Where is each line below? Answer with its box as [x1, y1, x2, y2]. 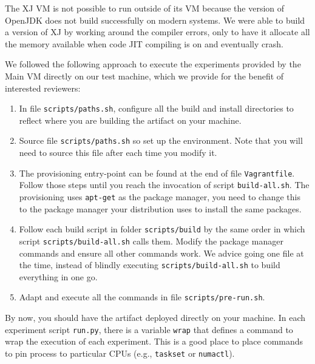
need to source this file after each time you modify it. [19, 146, 217, 159]
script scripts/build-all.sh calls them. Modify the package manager [19, 234, 283, 247]
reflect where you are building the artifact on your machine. [19, 113, 242, 126]
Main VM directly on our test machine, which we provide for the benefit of [5, 69, 284, 82]
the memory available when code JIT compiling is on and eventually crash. [5, 37, 283, 50]
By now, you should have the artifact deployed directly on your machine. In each [5, 311, 306, 324]
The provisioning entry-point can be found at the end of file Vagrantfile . [19, 166, 295, 179]
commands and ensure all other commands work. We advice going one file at [19, 246, 304, 259]
